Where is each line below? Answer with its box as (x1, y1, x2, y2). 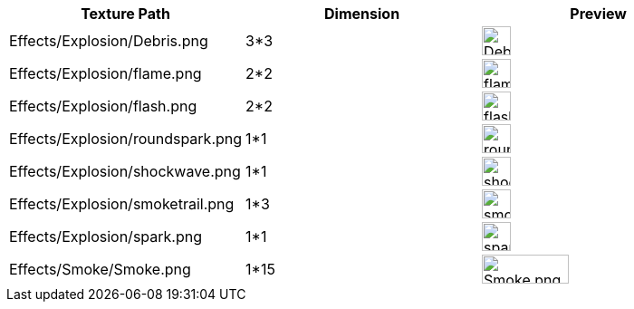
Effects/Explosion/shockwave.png (9, 162, 241, 180)
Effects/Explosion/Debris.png (9, 32, 208, 50)
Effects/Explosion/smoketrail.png (9, 195, 235, 213)
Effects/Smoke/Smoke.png (9, 260, 191, 278)
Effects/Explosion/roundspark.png (9, 130, 243, 148)
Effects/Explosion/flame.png (9, 64, 202, 82)
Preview (570, 5, 627, 23)
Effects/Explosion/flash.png (9, 97, 197, 115)
